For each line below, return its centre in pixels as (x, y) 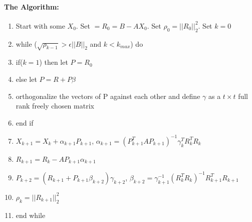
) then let (54, 62)
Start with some (40, 25)
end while (31, 215)
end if (25, 122)
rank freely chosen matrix (55, 106)
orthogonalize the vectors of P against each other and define (108, 96)
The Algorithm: (32, 6)
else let (26, 79)
